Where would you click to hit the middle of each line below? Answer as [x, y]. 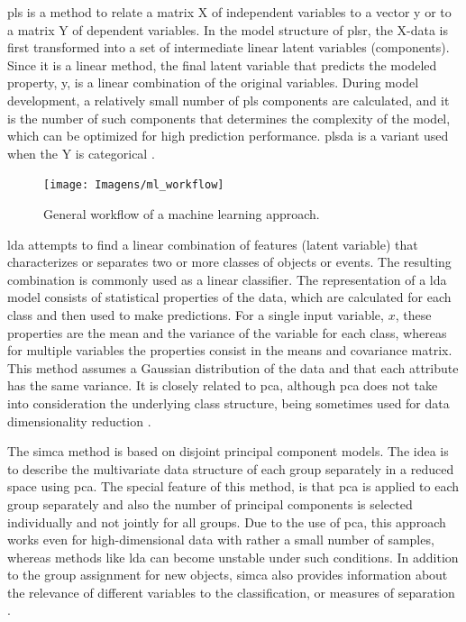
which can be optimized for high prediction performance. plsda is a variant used [228, 136]
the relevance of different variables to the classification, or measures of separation [231, 592]
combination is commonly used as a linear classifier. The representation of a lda [227, 279]
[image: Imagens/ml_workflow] [134, 185]
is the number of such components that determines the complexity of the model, [229, 118]
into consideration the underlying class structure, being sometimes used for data [228, 402]
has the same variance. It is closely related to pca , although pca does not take [223, 385]
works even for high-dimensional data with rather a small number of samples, [221, 540]
